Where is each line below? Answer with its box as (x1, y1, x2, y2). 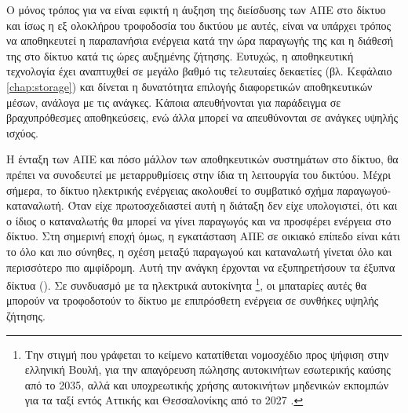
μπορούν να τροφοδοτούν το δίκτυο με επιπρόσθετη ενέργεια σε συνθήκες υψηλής (6, 292, 379, 309)
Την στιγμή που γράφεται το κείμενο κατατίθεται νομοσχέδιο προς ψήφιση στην (24, 345, 389, 362)
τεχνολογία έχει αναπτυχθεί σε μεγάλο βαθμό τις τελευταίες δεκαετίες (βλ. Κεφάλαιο (6, 63, 392, 79)
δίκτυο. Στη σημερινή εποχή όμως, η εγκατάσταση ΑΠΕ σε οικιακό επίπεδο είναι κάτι (6, 228, 400, 244)
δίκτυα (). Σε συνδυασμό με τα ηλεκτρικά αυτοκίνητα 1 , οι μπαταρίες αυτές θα (6, 275, 367, 293)
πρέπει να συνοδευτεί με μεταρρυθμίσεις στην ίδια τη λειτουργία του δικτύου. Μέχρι (6, 166, 391, 182)
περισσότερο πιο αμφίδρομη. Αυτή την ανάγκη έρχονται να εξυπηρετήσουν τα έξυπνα (6, 258, 395, 275)
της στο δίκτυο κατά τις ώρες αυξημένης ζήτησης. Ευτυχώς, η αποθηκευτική (6, 47, 354, 64)
